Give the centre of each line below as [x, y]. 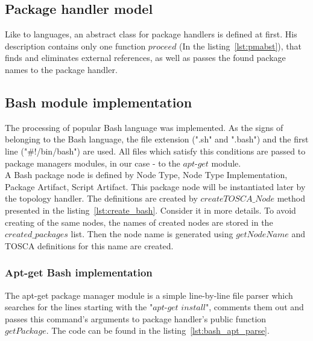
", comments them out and [255, 307]
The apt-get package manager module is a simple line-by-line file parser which [149, 295]
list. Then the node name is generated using [152, 234]
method [291, 198]
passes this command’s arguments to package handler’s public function [136, 318]
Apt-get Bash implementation [79, 272]
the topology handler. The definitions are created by [101, 198]
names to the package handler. [61, 69]
